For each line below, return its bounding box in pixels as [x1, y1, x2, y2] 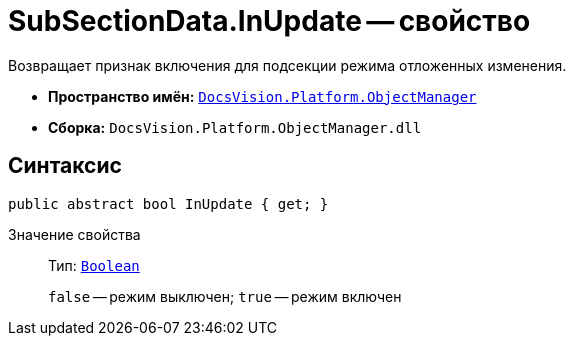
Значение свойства [8, 225, 141, 243]
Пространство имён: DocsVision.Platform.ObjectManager [48, 87, 477, 105]
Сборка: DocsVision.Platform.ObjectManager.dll [48, 118, 422, 136]
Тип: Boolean [48, 256, 140, 274]
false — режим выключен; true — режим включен [48, 287, 402, 305]
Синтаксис [8, 153, 122, 179]
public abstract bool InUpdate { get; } [8, 195, 329, 212]
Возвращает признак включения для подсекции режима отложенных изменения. [8, 56, 567, 74]
